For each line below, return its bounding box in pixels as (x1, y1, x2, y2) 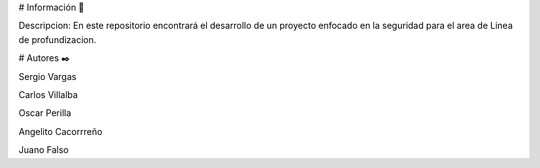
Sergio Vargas (18, 70, 77, 82)
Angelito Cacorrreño (18, 125, 103, 137)
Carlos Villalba (18, 88, 79, 100)
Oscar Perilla (18, 107, 72, 119)
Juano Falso (18, 144, 69, 156)
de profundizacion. (18, 33, 97, 45)
